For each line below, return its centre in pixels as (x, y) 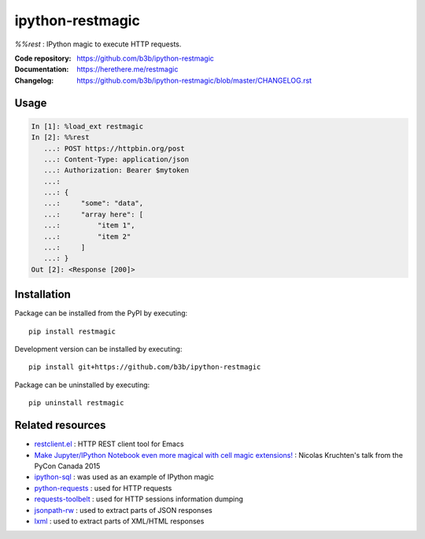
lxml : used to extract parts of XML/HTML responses (119, 521)
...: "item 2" (87, 236)
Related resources (60, 425)
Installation (42, 295)
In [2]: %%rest (60, 137)
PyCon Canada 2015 (67, 466)
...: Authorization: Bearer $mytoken (116, 170)
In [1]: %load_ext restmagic (87, 126)
